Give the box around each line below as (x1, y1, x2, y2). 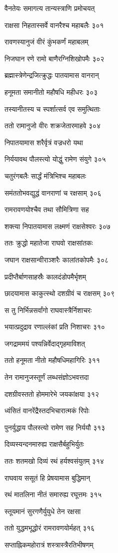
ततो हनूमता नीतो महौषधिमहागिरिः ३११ (4, 355, 100, 365)
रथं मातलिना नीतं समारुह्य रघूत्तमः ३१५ (4, 489, 102, 500)
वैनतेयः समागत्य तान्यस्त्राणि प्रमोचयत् (4, 3, 95, 13)
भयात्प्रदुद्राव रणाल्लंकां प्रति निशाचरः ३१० (4, 321, 105, 332)
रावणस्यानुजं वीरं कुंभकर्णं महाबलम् (4, 36, 89, 47)
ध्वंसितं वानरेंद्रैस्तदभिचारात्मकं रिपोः (4, 405, 90, 416)
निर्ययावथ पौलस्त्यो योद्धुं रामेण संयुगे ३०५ (4, 154, 106, 164)
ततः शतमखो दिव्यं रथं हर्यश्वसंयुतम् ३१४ (4, 456, 104, 466)
